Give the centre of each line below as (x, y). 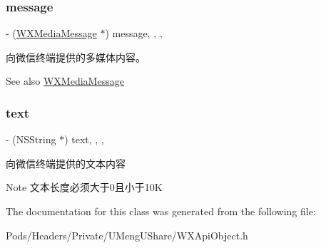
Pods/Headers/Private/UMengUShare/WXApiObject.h (127, 235)
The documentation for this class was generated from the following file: (161, 211)
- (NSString (31, 139)
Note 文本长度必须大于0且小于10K (84, 187)
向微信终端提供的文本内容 (66, 163)
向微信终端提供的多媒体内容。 (76, 57)
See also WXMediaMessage (65, 81)
